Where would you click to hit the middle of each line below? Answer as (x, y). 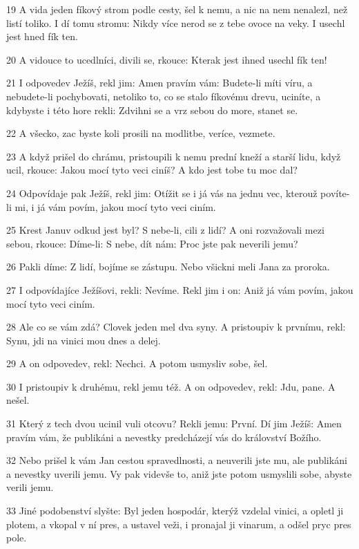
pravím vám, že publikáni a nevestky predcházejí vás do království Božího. (164, 437)
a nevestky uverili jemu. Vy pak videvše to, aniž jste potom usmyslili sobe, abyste (179, 473)
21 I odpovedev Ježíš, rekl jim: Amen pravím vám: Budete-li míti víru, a (159, 83)
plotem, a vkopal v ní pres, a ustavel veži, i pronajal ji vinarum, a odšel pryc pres (179, 524)
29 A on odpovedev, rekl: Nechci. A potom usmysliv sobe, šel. (137, 363)
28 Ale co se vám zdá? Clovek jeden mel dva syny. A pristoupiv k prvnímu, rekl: (176, 327)
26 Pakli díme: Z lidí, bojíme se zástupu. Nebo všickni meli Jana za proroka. (168, 267)
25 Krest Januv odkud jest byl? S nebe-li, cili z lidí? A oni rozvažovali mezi (165, 230)
